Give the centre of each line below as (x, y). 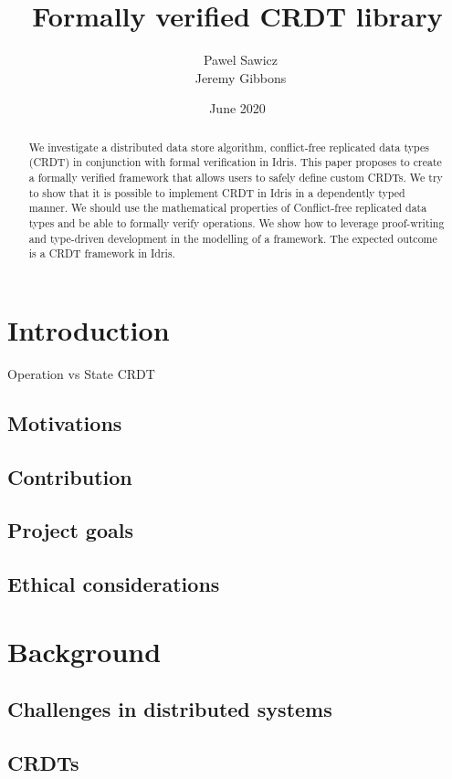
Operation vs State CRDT (81, 373)
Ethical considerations (114, 584)
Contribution (70, 476)
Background (84, 651)
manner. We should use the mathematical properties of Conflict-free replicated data (228, 208)
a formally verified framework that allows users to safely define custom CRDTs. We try (236, 178)
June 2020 (237, 108)
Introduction (89, 329)
